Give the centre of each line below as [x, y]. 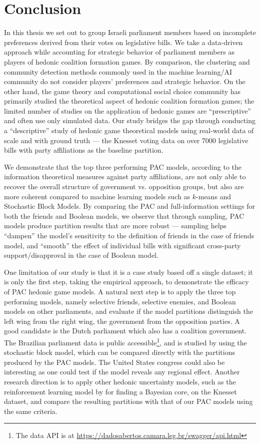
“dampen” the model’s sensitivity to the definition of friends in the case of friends [129, 235]
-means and [214, 196]
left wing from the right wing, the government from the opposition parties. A [122, 321]
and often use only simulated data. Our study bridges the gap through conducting [130, 120]
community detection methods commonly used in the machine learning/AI [118, 71]
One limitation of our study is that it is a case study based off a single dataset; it [128, 272]
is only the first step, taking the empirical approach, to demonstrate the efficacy [126, 282]
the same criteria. [31, 411]
